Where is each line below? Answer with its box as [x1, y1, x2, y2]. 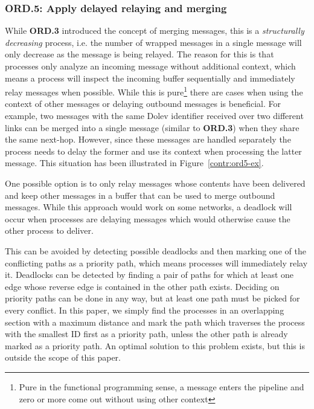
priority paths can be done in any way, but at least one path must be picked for [5, 292, 300, 304]
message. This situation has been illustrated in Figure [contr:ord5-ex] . [5, 156, 264, 169]
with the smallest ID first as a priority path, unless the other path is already [5, 327, 288, 340]
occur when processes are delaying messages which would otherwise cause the [5, 212, 290, 225]
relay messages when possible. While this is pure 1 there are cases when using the [5, 84, 303, 98]
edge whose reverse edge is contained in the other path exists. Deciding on [5, 280, 280, 292]
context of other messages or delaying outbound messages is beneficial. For [5, 97, 281, 110]
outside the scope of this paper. [5, 351, 121, 364]
